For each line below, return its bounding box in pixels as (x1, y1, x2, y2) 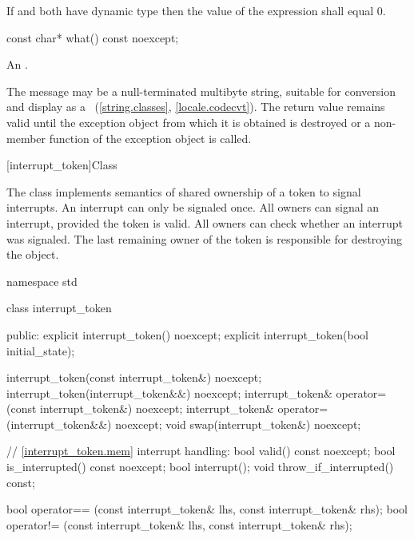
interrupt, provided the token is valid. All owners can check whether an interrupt (6, 214, 403, 231)
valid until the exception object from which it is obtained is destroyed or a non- (6, 113, 396, 130)
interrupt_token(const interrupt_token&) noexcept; (6, 369, 262, 386)
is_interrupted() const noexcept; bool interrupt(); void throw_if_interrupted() (6, 458, 394, 475)
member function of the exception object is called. (6, 129, 252, 146)
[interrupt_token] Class (6, 157, 117, 173)
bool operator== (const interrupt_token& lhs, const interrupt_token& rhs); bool (6, 501, 408, 517)
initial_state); (6, 342, 75, 359)
